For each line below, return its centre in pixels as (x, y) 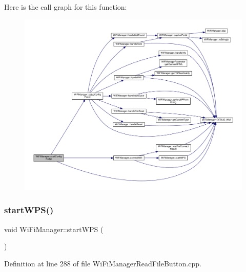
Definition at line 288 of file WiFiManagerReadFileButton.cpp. (103, 263)
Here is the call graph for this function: (66, 7)
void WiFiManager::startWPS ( (54, 229)
